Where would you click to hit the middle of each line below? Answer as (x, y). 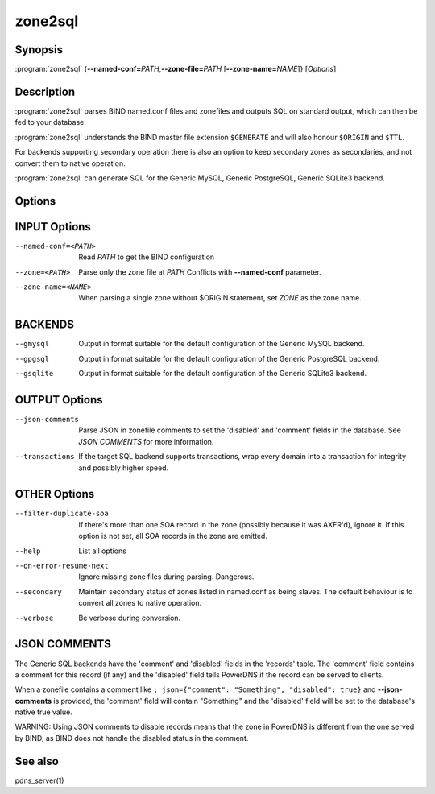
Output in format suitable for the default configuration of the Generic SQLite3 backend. (222, 374)
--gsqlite (34, 374)
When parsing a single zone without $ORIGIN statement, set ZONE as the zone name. (220, 298)
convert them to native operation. (70, 163)
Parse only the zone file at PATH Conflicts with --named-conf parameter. (200, 272)
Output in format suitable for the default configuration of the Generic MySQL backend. (222, 344)
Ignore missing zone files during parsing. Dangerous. (166, 577)
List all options (102, 551)
